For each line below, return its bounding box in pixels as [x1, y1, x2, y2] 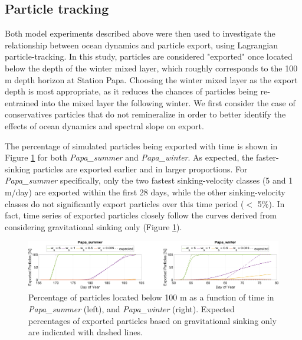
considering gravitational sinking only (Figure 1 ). [5, 220, 182, 233]
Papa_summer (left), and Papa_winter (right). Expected [28, 303, 235, 315]
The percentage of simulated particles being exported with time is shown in [5, 139, 278, 152]
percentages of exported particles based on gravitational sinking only [28, 314, 277, 326]
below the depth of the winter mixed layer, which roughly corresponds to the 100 [5, 61, 298, 74]
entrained [5, 96, 39, 109]
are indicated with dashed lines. [28, 326, 143, 338]
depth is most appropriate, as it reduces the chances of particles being [5, 85, 258, 97]
